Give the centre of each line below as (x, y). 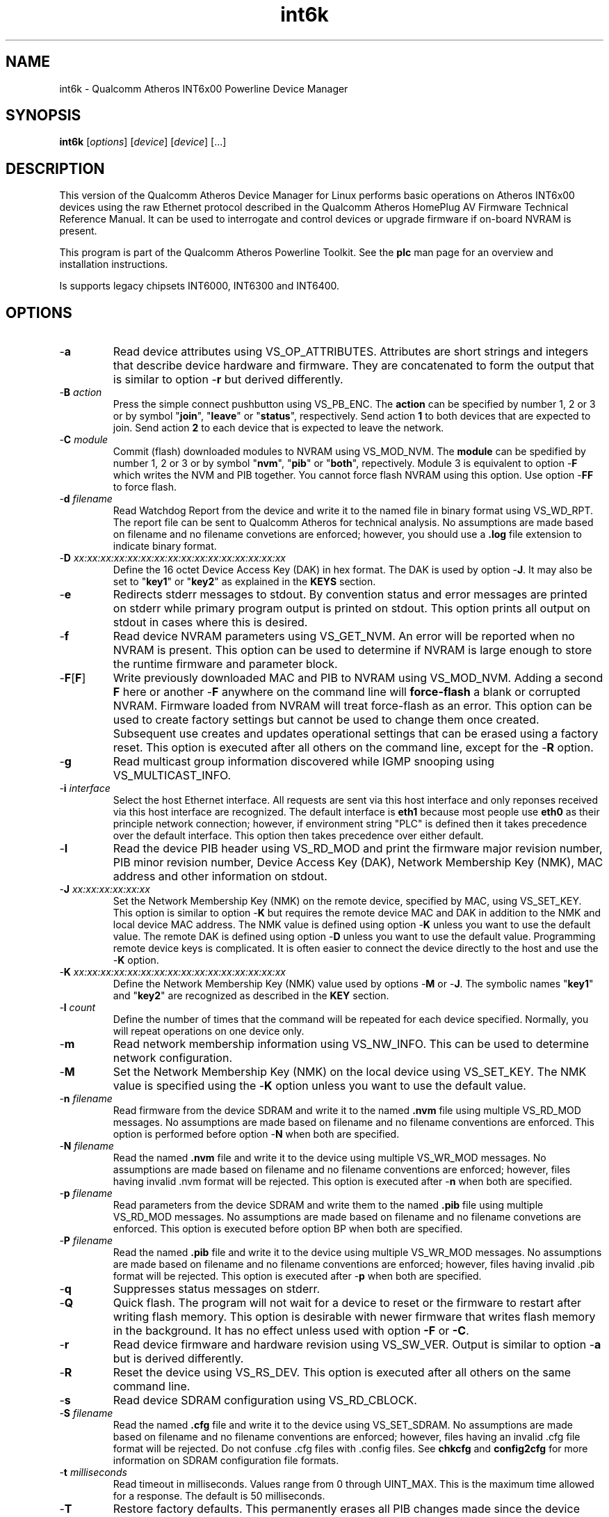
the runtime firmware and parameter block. (225, 664)
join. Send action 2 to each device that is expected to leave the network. (278, 428)
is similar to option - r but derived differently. (228, 380)
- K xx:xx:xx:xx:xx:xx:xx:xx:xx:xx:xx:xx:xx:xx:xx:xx (172, 972)
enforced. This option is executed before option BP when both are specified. (288, 1229)
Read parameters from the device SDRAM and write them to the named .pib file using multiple (328, 1205)
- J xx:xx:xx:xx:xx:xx (105, 889)
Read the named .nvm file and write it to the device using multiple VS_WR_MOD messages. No (330, 1158)
